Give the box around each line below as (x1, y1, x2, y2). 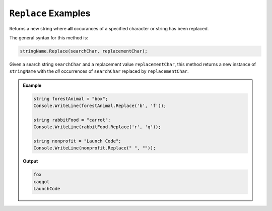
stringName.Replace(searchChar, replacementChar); (20, 48, 148, 54)
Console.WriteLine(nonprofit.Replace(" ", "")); (33, 145, 156, 151)
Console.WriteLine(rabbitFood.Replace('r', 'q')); (33, 124, 161, 130)
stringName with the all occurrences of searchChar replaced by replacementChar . (9, 68, 189, 74)
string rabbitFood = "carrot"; (33, 117, 111, 123)
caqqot (33, 179, 50, 184)
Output (23, 158, 38, 164)
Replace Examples (9, 8, 91, 19)
